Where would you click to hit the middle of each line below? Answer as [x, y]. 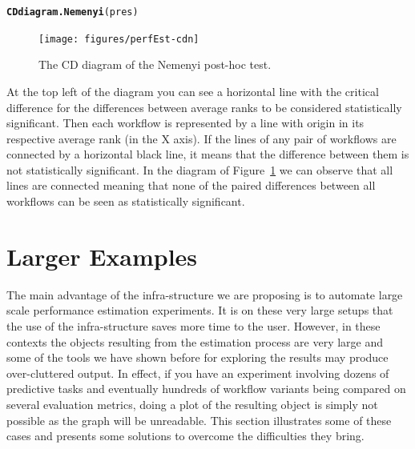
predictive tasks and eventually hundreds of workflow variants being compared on [206, 389]
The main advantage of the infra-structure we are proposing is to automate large [205, 294]
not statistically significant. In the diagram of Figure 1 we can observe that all [200, 169]
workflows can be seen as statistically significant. [126, 201]
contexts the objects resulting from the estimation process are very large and [195, 341]
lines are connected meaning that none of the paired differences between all [191, 185]
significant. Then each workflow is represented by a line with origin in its [185, 123]
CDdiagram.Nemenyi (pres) [73, 12]
